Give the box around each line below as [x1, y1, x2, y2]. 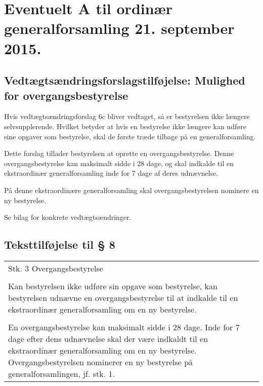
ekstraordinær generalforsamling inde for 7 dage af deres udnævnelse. [4, 168, 218, 178]
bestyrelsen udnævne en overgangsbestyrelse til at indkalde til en [8, 291, 238, 303]
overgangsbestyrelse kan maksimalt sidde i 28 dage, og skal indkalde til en [4, 158, 234, 168]
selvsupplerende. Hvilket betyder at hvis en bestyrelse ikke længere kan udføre [4, 121, 246, 131]
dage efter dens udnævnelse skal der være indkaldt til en [8, 332, 208, 344]
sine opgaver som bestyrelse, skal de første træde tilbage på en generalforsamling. [4, 131, 256, 141]
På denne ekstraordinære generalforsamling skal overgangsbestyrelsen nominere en [4, 184, 259, 195]
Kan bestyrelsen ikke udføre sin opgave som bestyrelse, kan [8, 280, 217, 292]
